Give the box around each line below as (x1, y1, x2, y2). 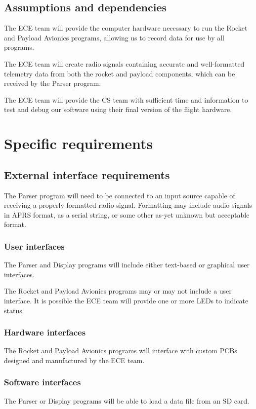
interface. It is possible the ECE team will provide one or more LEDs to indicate (4, 295, 249, 305)
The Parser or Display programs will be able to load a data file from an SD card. (4, 395, 250, 406)
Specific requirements (4, 133, 153, 153)
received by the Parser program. (4, 78, 101, 88)
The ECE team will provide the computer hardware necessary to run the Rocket (4, 23, 248, 33)
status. (4, 305, 24, 315)
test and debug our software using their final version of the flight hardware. (4, 104, 232, 114)
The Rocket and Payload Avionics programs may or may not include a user (4, 286, 232, 296)
